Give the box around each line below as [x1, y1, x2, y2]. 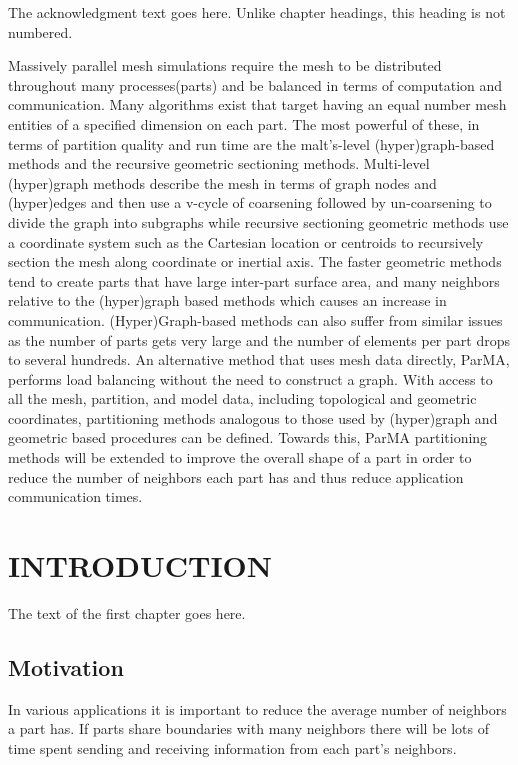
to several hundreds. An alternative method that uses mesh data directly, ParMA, [8, 349, 510, 370]
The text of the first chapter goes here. [8, 602, 246, 623]
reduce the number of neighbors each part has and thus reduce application [8, 466, 464, 487]
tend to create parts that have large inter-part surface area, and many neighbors [8, 270, 500, 291]
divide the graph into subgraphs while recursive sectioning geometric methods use [8, 211, 509, 232]
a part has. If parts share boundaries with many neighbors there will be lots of [8, 718, 489, 739]
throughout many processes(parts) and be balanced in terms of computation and [8, 74, 503, 95]
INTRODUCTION [8, 545, 273, 586]
